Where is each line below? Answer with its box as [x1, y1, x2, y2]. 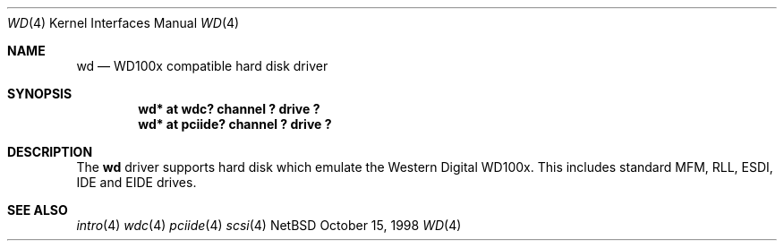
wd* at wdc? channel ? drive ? [138, 101, 320, 116]
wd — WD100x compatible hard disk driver [76, 58, 328, 73]
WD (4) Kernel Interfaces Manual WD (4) [7, 15, 240, 30]
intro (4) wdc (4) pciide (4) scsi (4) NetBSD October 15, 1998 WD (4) [76, 218, 462, 233]
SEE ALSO [7, 202, 68, 218]
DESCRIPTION [7, 144, 93, 159]
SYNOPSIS [7, 86, 72, 101]
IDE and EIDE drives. [76, 175, 197, 190]
